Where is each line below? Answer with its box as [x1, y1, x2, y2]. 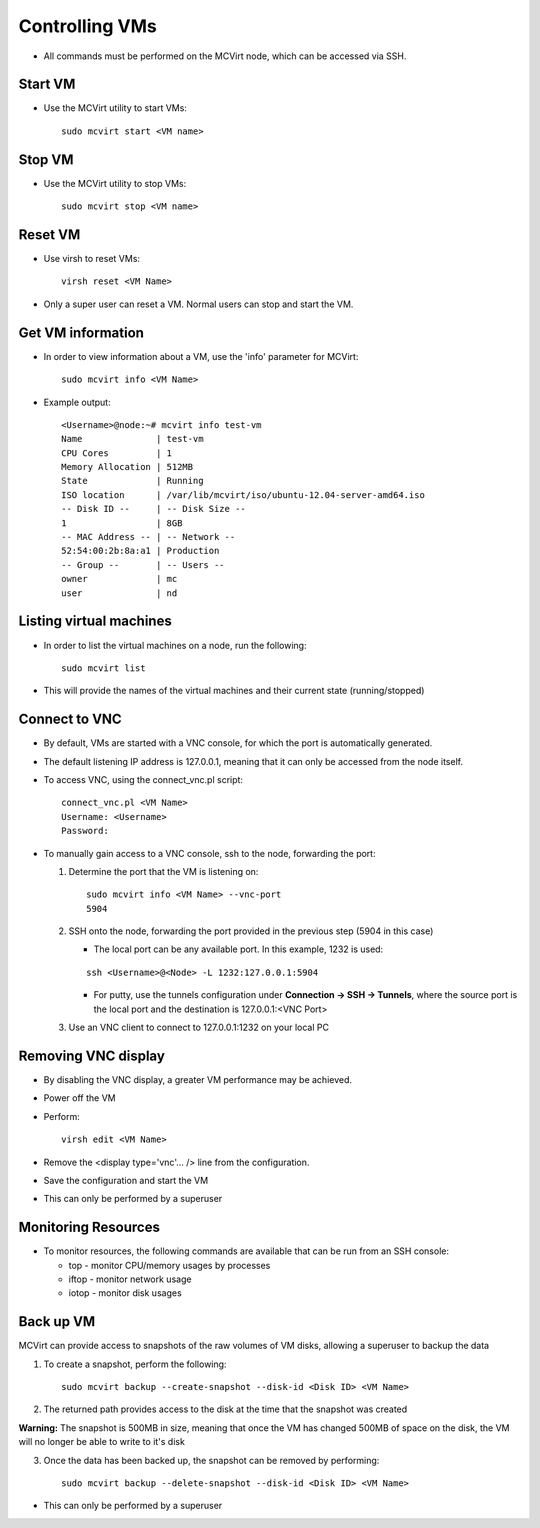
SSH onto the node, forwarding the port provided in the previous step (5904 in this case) [68, 925, 434, 937]
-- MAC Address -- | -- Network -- [61, 531, 236, 543]
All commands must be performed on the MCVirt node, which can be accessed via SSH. [43, 50, 407, 62]
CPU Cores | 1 [61, 447, 173, 459]
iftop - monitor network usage [68, 1273, 192, 1285]
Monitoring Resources [18, 1219, 160, 1236]
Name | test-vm [61, 433, 204, 445]
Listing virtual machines [18, 613, 172, 630]
